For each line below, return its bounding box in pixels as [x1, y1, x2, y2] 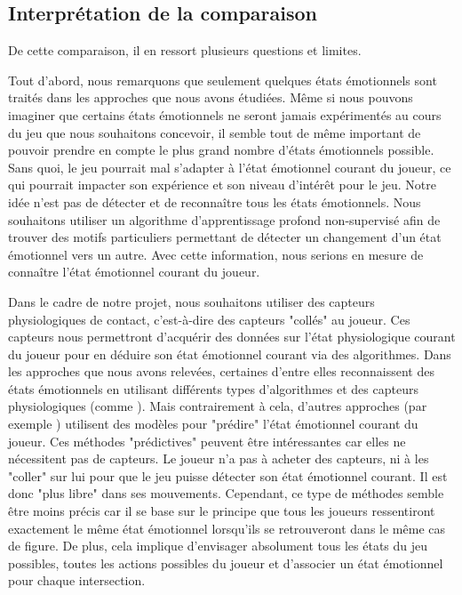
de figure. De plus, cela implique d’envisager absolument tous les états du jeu [8, 536, 428, 555]
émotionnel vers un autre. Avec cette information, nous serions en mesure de [8, 245, 424, 263]
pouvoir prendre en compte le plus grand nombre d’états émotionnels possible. [8, 141, 434, 159]
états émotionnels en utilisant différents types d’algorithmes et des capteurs [8, 379, 418, 398]
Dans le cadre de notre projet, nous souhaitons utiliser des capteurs [8, 292, 375, 310]
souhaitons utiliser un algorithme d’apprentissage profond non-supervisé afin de [8, 210, 441, 229]
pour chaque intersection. [8, 571, 146, 590]
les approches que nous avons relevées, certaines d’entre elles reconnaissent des [8, 362, 434, 381]
